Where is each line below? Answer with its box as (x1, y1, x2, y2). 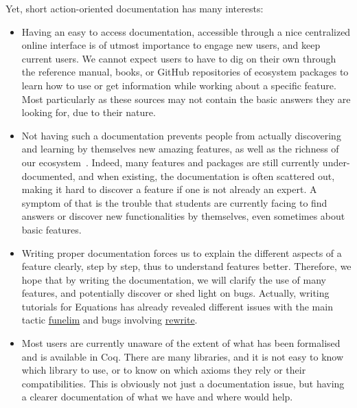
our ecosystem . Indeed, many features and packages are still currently (21, 155, 320, 169)
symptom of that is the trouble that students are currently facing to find (21, 195, 327, 209)
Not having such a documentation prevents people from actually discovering (21, 128, 341, 142)
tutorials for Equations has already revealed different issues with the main (21, 299, 333, 313)
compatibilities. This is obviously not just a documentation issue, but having (21, 376, 345, 390)
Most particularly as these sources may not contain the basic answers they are (21, 91, 351, 106)
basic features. (21, 222, 82, 236)
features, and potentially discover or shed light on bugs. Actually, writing (21, 286, 330, 300)
